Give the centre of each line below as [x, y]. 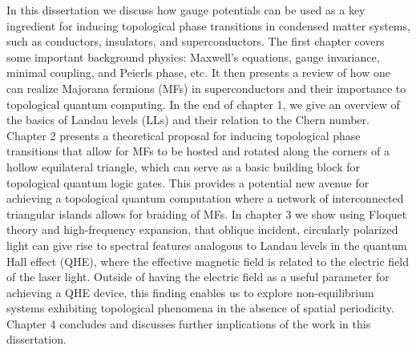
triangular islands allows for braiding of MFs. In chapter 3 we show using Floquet [207, 213]
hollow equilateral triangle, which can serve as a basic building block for [184, 166]
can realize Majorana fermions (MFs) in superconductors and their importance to [206, 88]
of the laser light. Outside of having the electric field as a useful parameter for [198, 277]
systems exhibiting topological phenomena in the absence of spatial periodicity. [200, 308]
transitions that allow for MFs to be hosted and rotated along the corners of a [198, 151]
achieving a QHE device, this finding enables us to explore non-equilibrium [190, 292]
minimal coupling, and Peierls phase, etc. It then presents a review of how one [198, 72]
